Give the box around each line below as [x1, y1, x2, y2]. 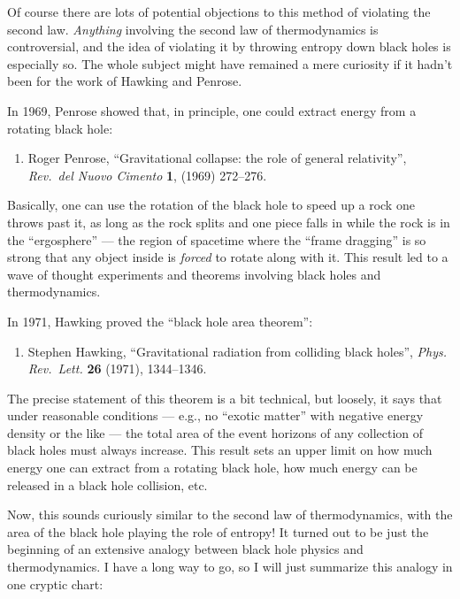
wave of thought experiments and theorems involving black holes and [7, 265, 381, 283]
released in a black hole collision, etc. [7, 475, 208, 494]
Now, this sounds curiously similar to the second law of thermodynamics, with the [7, 505, 453, 524]
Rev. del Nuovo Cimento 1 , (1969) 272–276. [27, 165, 267, 184]
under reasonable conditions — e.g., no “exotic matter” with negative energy [7, 406, 424, 425]
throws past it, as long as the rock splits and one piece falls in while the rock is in [7, 212, 450, 231]
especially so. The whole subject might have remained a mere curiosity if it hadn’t [7, 54, 453, 73]
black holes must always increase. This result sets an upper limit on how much [7, 441, 433, 459]
